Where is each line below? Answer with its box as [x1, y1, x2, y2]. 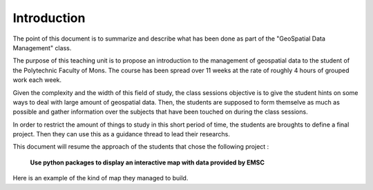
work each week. [12, 76, 62, 84]
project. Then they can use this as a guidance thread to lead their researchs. [12, 130, 231, 138]
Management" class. [12, 43, 72, 52]
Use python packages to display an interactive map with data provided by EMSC [30, 158, 265, 167]
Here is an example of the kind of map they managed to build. [12, 174, 189, 182]
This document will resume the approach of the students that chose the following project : [12, 142, 269, 151]
